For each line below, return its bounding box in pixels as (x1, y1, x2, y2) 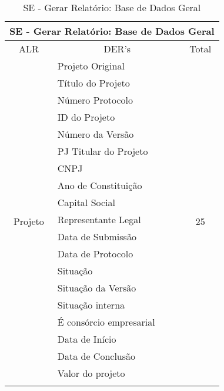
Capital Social (57, 195, 115, 209)
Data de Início (57, 332, 116, 346)
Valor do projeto (57, 366, 125, 380)
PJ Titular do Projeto (57, 144, 148, 158)
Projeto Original (57, 59, 125, 72)
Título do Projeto (57, 76, 130, 90)
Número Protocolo (57, 93, 133, 107)
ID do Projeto (57, 110, 115, 124)
